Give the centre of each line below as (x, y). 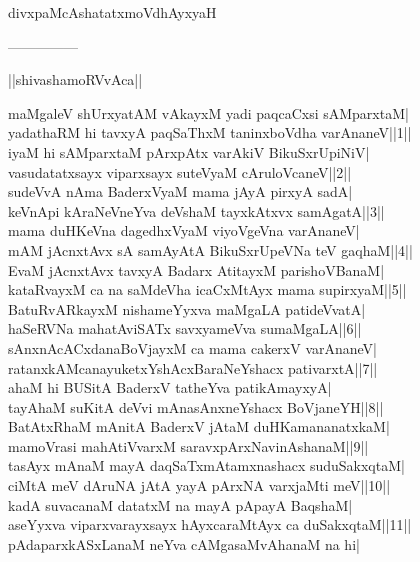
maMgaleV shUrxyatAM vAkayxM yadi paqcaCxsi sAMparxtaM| (208, 112)
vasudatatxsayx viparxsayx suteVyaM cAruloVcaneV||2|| (180, 171)
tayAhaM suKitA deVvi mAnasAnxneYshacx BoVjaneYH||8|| (196, 406)
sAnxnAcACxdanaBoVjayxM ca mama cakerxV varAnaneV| (193, 347)
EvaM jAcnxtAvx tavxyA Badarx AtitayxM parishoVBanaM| (196, 269)
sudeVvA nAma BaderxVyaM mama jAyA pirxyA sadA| (180, 191)
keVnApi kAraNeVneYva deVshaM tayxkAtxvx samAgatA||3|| (196, 210)
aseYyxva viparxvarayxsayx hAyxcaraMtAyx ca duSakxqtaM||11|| (210, 524)
